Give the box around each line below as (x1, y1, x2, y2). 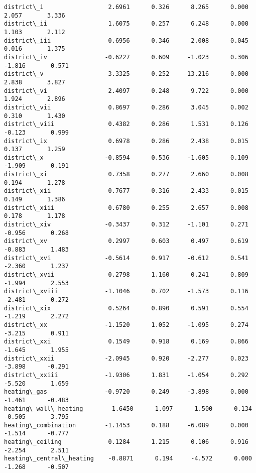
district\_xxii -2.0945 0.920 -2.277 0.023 (4, 354, 248, 362)
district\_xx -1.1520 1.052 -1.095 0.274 (4, 321, 248, 328)
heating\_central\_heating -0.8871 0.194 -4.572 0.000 (4, 455, 252, 462)
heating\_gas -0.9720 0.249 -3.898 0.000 (4, 388, 248, 396)
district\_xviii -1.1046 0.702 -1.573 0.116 (4, 288, 248, 295)
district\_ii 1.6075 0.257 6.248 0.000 (4, 20, 248, 28)
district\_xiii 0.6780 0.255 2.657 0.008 (4, 204, 248, 211)
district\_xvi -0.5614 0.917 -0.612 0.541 (4, 254, 248, 262)
